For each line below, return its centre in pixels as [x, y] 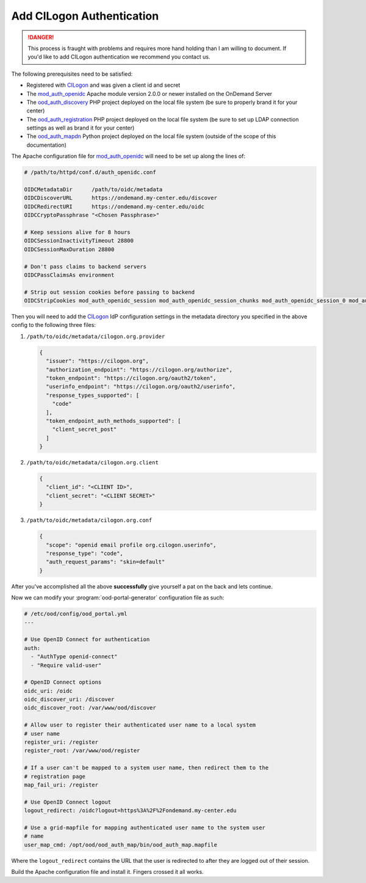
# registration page [55, 776]
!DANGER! [41, 37]
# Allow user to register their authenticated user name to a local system [140, 725]
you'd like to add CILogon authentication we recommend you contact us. [119, 57]
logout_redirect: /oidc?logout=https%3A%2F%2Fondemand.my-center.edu [130, 811]
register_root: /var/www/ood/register [82, 751]
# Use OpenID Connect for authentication [87, 639]
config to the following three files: [53, 325]
